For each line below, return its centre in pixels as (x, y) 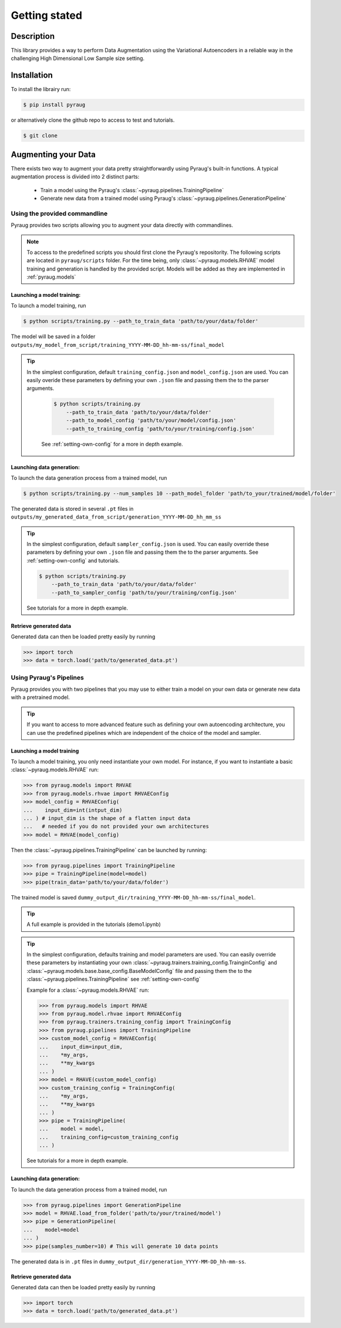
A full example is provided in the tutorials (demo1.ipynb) (94, 924)
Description (33, 36)
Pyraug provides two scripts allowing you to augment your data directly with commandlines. (122, 225)
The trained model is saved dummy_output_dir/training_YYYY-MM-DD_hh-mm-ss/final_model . (133, 897)
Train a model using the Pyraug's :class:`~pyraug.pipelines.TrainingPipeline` (132, 190)
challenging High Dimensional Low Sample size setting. (78, 58)
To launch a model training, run (48, 306)
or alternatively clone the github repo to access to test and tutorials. (93, 120)
